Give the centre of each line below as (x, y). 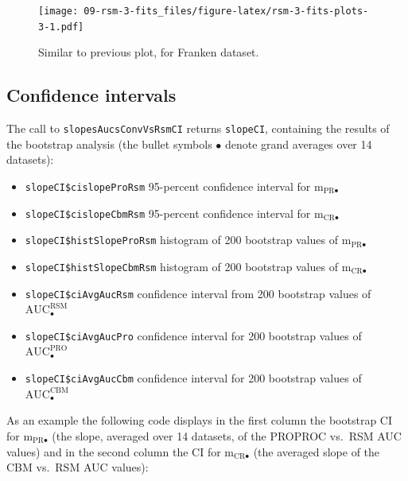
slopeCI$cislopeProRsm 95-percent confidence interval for (168, 186)
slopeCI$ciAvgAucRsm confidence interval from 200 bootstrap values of (198, 293)
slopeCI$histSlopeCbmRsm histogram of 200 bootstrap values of (182, 266)
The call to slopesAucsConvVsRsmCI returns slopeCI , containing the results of (198, 128)
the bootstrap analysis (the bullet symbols (109, 144)
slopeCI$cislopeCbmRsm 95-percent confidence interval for (168, 213)
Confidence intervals (91, 95)
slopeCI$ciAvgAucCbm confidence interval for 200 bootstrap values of (193, 378)
